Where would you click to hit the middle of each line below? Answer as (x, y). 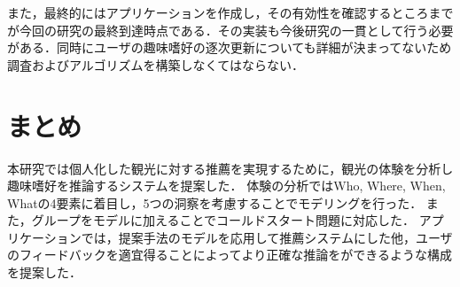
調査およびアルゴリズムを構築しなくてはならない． (156, 64)
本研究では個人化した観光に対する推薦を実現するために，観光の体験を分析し (230, 168)
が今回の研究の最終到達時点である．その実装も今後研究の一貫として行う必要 (230, 30)
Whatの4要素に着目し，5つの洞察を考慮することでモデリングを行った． (215, 202)
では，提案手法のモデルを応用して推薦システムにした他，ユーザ (267, 237)
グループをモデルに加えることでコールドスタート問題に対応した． (223, 220)
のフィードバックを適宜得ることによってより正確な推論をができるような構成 (230, 255)
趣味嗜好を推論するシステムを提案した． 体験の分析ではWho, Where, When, (226, 186)
